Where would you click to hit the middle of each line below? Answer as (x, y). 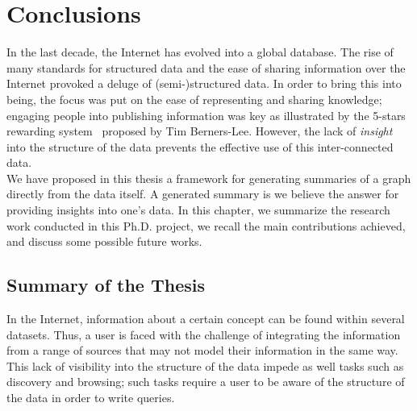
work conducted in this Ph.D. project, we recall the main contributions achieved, (206, 225)
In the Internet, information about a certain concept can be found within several (206, 319)
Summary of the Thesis (106, 285)
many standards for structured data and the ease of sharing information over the (206, 67)
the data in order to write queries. (91, 398)
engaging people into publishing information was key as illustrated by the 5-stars (206, 115)
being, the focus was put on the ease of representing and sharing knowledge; (194, 99)
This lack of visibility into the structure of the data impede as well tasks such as (205, 365)
